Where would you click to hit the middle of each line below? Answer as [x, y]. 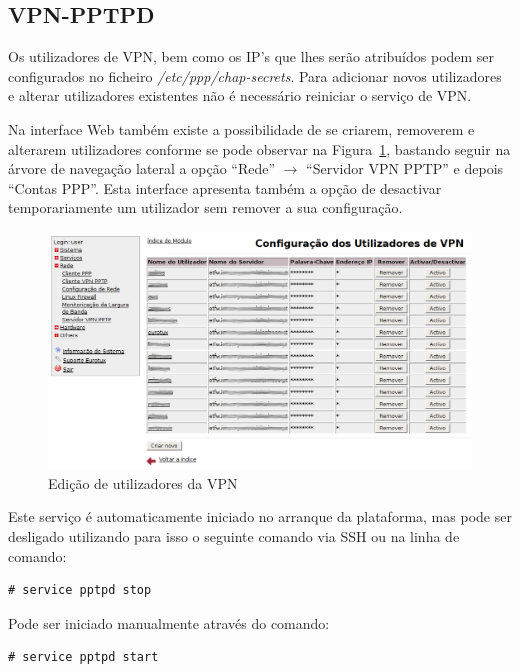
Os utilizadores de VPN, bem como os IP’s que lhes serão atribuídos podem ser [251, 56]
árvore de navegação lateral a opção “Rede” [142, 168]
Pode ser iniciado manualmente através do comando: [169, 622]
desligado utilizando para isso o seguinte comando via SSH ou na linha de [234, 535]
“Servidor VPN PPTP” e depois [405, 168]
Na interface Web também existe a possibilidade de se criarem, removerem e [241, 128]
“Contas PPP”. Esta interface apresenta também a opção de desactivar [225, 187]
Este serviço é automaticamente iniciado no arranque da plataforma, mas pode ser [260, 516]
